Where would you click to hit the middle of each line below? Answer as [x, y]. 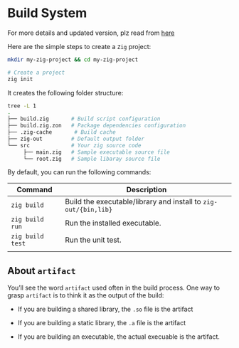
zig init [20, 79]
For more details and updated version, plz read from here [91, 33]
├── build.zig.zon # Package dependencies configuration [97, 126]
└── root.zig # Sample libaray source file [92, 159]
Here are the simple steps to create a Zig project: [79, 46]
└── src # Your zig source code [74, 145]
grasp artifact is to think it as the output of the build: [86, 295]
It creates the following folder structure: [65, 93]
